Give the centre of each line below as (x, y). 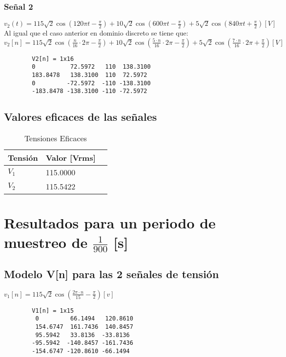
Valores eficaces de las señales (81, 117)
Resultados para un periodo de (110, 223)
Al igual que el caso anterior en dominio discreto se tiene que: (96, 33)
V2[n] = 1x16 (53, 59)
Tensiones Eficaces (55, 138)
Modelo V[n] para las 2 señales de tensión (112, 273)
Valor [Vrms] (71, 158)
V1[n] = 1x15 (53, 310)
